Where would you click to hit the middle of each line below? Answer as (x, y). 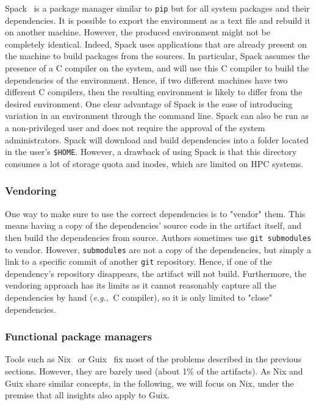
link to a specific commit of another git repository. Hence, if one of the (138, 261)
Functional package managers (78, 336)
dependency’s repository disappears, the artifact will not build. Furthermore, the (156, 273)
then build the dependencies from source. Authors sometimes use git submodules (158, 237)
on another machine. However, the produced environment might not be (138, 32)
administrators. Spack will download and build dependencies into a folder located (157, 139)
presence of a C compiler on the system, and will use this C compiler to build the (157, 68)
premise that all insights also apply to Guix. (87, 395)
